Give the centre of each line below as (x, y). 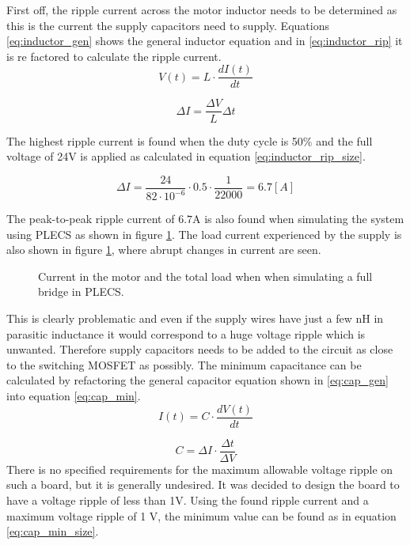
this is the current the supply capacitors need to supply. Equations (168, 25)
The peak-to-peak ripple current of (91, 219)
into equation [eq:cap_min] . (74, 396)
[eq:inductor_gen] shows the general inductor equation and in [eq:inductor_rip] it (205, 41)
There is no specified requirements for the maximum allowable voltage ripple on (200, 469)
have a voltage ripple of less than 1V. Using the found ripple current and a (188, 500)
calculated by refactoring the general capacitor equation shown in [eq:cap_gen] (197, 380)
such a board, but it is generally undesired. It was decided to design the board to (203, 484)
